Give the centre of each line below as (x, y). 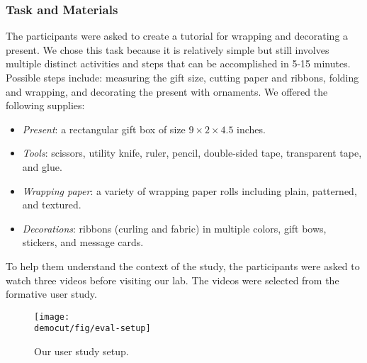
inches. (251, 129)
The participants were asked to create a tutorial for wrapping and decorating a (177, 36)
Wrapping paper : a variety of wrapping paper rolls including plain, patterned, (190, 190)
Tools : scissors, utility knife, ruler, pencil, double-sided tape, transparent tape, (192, 153)
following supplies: (45, 105)
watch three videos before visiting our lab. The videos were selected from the (173, 280)
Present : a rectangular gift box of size (104, 129)
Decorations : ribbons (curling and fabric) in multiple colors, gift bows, (174, 228)
